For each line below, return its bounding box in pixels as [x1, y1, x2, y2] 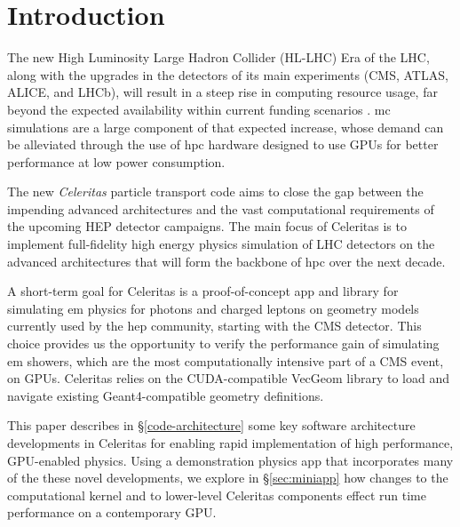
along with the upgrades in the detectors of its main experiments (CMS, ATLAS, [7, 65, 448, 84]
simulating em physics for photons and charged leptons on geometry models [7, 299, 419, 317]
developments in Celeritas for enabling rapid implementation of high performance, [7, 434, 454, 451]
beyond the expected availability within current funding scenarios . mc [7, 100, 391, 118]
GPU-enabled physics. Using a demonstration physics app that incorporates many [7, 451, 454, 469]
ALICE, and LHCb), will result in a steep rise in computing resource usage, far [7, 83, 438, 101]
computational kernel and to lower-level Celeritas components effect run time [7, 485, 426, 504]
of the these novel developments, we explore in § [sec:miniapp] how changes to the [7, 468, 448, 487]
